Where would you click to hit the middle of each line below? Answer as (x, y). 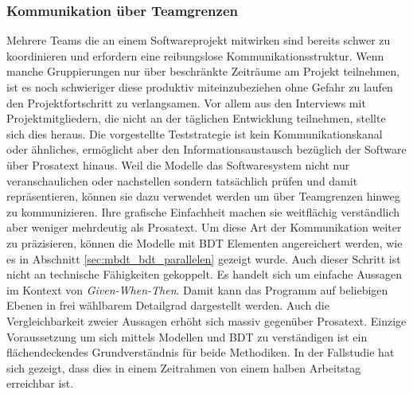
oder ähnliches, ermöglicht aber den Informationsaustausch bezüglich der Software (206, 149)
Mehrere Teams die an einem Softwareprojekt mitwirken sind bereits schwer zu (199, 40)
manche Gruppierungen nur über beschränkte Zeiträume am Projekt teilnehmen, (203, 71)
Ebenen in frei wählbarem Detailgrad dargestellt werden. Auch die (168, 305)
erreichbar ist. (40, 383)
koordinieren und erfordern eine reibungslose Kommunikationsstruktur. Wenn (195, 55)
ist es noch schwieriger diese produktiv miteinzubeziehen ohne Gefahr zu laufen (200, 87)
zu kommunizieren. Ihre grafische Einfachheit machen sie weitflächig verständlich (203, 211)
